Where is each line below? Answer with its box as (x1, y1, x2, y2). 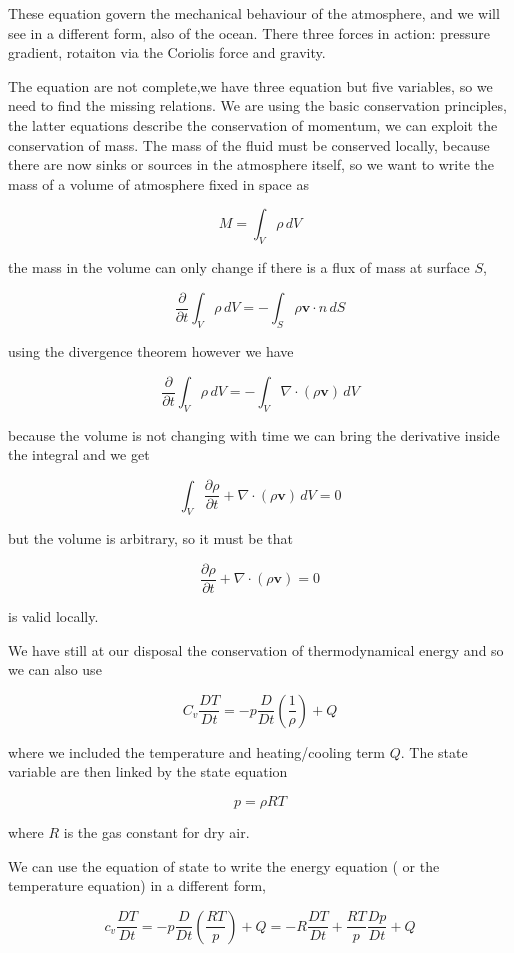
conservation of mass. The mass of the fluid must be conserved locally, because (8, 134, 490, 155)
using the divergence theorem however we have (8, 341, 294, 361)
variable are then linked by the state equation (8, 761, 288, 782)
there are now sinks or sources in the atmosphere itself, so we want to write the (8, 154, 495, 175)
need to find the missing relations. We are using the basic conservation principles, (8, 95, 507, 116)
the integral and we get (8, 444, 150, 465)
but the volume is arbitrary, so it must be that (8, 528, 294, 549)
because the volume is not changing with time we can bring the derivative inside (8, 424, 500, 445)
